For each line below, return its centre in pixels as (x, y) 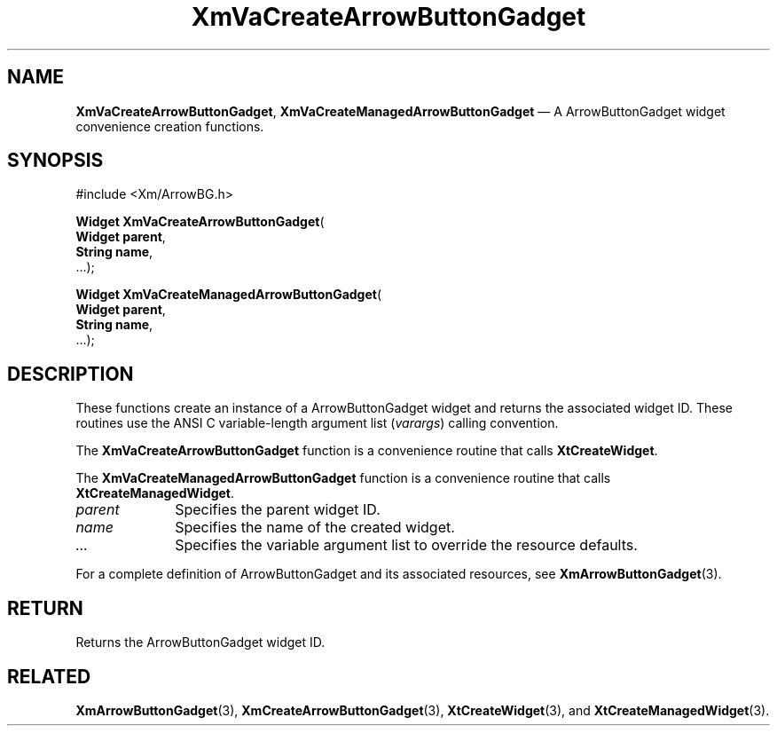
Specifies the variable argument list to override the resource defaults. (406, 545)
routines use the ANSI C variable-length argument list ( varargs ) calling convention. (317, 423)
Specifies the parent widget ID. (278, 510)
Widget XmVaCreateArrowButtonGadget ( (200, 222)
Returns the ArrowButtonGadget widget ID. (200, 642)
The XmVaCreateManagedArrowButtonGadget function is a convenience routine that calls (343, 478)
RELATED (49, 676)
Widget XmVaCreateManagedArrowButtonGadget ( (229, 295)
